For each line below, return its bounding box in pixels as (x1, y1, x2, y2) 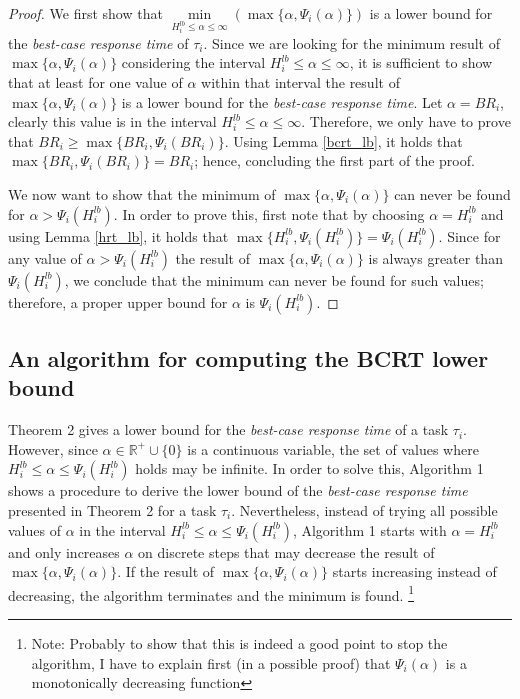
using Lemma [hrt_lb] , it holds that (8, 225, 229, 246)
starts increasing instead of (332, 561, 497, 582)
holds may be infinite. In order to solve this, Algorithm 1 (135, 458, 484, 479)
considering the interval (121, 52, 266, 73)
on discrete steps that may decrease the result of (138, 541, 435, 562)
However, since (8, 438, 98, 459)
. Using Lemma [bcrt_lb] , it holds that (224, 130, 463, 151)
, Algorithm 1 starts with (292, 519, 447, 540)
